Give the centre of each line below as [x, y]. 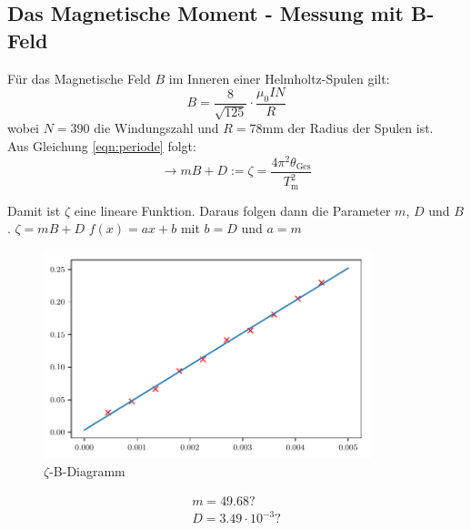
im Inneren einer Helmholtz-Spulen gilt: [279, 78]
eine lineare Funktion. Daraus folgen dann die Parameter [232, 210]
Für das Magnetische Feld [79, 78]
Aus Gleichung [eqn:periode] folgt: [102, 146]
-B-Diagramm [87, 471]
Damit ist [34, 210]
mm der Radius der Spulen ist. [348, 128]
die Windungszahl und [156, 128]
